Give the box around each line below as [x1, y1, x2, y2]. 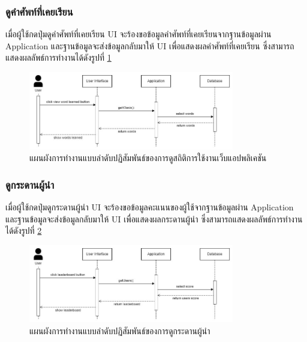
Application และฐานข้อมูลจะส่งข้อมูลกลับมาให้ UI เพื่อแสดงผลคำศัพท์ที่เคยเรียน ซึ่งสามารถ [5, 39, 294, 52]
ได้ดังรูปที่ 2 [5, 224, 42, 237]
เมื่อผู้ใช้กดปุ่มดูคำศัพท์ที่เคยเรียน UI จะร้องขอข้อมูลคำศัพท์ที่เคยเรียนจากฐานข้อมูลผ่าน [5, 28, 272, 40]
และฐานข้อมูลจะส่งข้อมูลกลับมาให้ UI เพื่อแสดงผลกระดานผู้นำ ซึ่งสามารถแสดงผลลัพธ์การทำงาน [5, 212, 303, 225]
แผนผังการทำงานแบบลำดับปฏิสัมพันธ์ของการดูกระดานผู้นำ [29, 324, 210, 337]
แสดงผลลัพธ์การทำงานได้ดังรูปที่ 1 [5, 51, 112, 64]
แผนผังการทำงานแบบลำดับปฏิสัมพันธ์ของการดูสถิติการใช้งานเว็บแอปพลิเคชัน [29, 151, 267, 164]
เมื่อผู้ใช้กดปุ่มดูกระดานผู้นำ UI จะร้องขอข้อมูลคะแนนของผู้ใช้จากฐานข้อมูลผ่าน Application [5, 201, 294, 213]
